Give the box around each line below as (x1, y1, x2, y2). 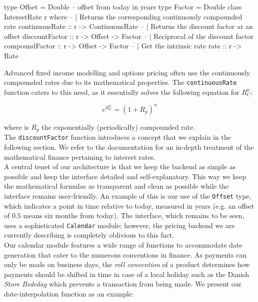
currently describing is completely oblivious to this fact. (4, 230, 174, 240)
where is (4, 121, 29, 132)
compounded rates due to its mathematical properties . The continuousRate (4, 77, 237, 87)
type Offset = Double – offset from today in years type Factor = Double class (4, 1, 242, 11)
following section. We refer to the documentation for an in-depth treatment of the (4, 142, 254, 152)
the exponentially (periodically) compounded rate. (41, 121, 195, 132)
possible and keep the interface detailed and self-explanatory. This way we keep (4, 171, 247, 181)
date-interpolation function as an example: (4, 289, 134, 299)
